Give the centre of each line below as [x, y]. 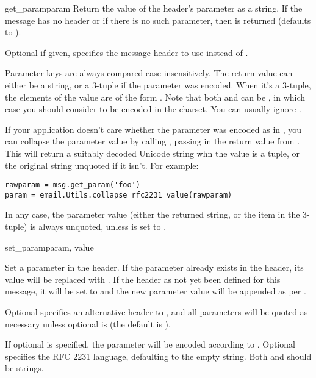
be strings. [24, 368]
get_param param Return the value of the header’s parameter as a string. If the [154, 8]
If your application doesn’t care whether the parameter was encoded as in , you [153, 129]
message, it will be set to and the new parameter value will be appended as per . [156, 291]
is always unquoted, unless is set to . [98, 226]
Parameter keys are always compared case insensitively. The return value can [149, 73]
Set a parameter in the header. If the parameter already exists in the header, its [154, 267]
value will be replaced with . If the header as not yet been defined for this [143, 279]
